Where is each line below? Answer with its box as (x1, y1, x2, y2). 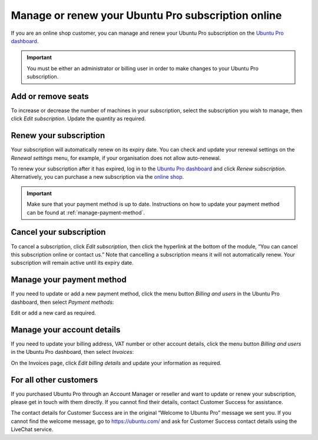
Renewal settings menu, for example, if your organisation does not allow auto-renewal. (11, 154, 221, 162)
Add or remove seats (11, 91, 89, 101)
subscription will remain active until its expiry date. (11, 260, 134, 267)
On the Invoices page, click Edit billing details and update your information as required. (11, 359, 222, 366)
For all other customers (11, 375, 98, 385)
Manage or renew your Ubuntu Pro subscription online (11, 9, 282, 22)
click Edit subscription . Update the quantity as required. (11, 115, 146, 122)
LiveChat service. (11, 426, 54, 433)
